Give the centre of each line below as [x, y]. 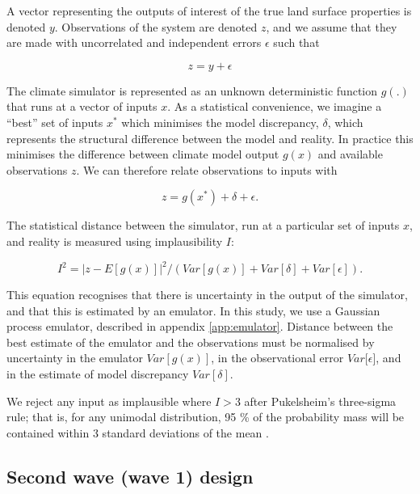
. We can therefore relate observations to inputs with [207, 169]
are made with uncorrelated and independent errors [134, 42]
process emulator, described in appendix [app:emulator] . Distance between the [200, 326]
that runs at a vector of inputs [82, 106]
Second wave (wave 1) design [130, 476]
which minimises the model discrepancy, [220, 122]
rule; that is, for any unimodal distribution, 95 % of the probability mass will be [206, 417]
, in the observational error [277, 358]
